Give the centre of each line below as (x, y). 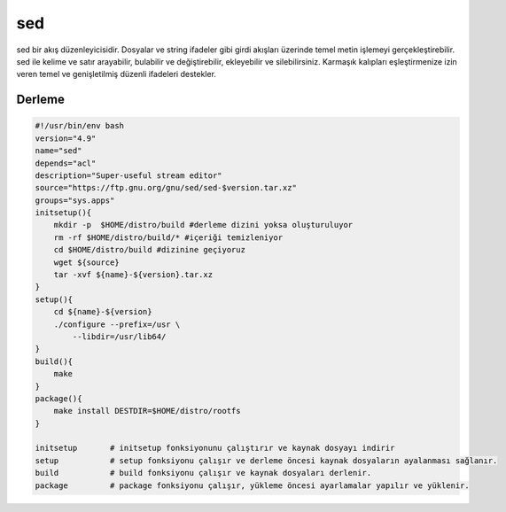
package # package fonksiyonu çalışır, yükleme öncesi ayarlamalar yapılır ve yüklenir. (252, 485)
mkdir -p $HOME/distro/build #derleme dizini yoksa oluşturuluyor (203, 225)
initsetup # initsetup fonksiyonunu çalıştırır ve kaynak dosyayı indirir (215, 448)
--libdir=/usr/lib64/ (119, 336)
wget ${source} (86, 262)
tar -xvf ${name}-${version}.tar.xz (133, 275)
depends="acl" (66, 163)
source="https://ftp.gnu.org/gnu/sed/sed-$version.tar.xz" (166, 188)
